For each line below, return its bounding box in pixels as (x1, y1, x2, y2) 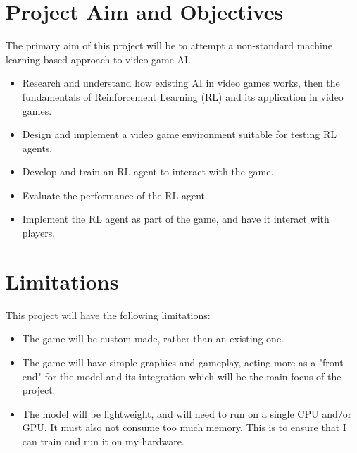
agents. (22, 140, 53, 155)
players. (22, 225, 56, 240)
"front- (318, 354, 347, 369)
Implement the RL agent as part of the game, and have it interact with (22, 211, 330, 226)
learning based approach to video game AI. (6, 51, 192, 66)
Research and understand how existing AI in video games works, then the (22, 75, 340, 90)
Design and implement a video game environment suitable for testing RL (22, 127, 337, 142)
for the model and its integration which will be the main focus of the (44, 368, 342, 383)
